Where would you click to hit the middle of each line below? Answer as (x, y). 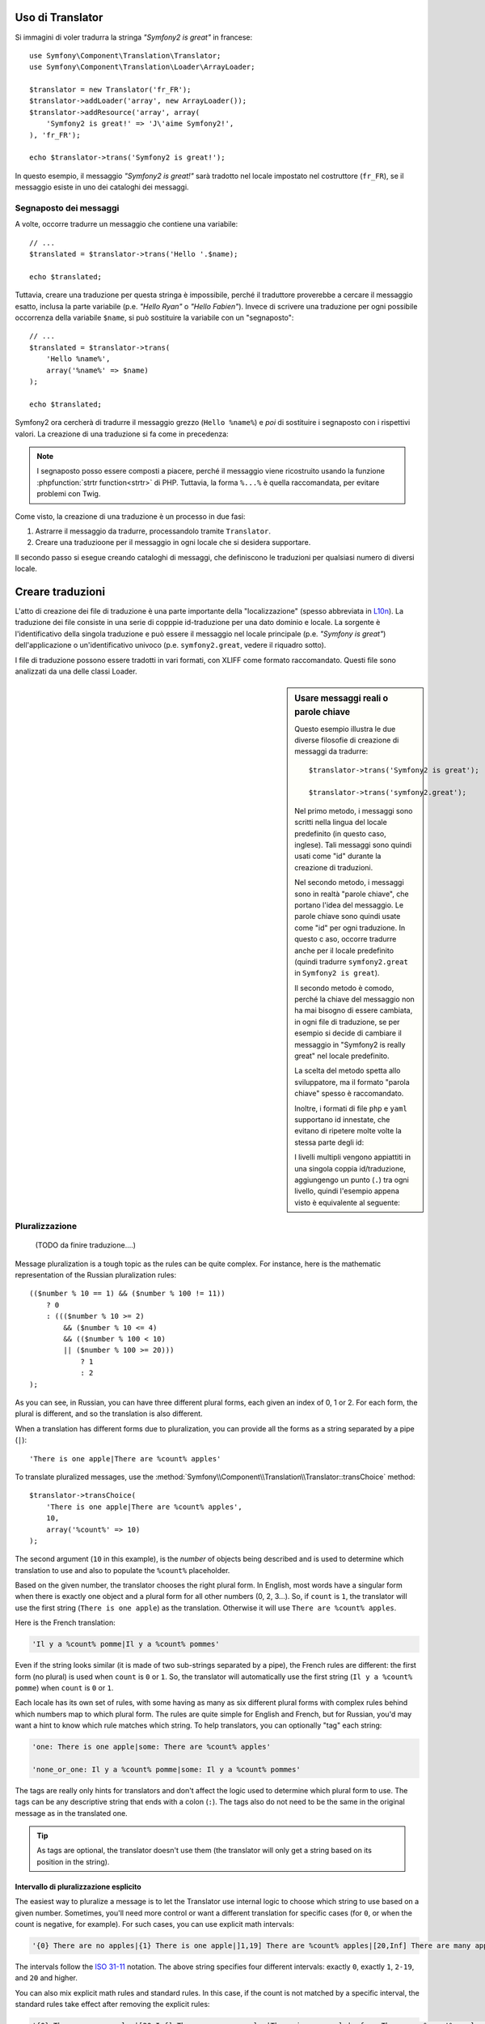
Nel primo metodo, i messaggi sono (354, 810)
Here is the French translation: (65, 1622)
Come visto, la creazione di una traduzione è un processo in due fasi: (130, 516)
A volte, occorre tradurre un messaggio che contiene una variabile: (127, 224)
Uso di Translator (59, 17)
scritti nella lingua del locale (341, 823)
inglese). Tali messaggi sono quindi (353, 845)
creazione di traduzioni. (334, 867)
